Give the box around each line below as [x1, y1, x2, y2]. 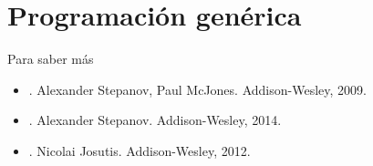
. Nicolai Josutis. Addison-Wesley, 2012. [28, 140, 251, 160]
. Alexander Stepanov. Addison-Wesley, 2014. [28, 110, 282, 130]
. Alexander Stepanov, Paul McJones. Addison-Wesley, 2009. [28, 79, 367, 99]
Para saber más [7, 49, 94, 68]
